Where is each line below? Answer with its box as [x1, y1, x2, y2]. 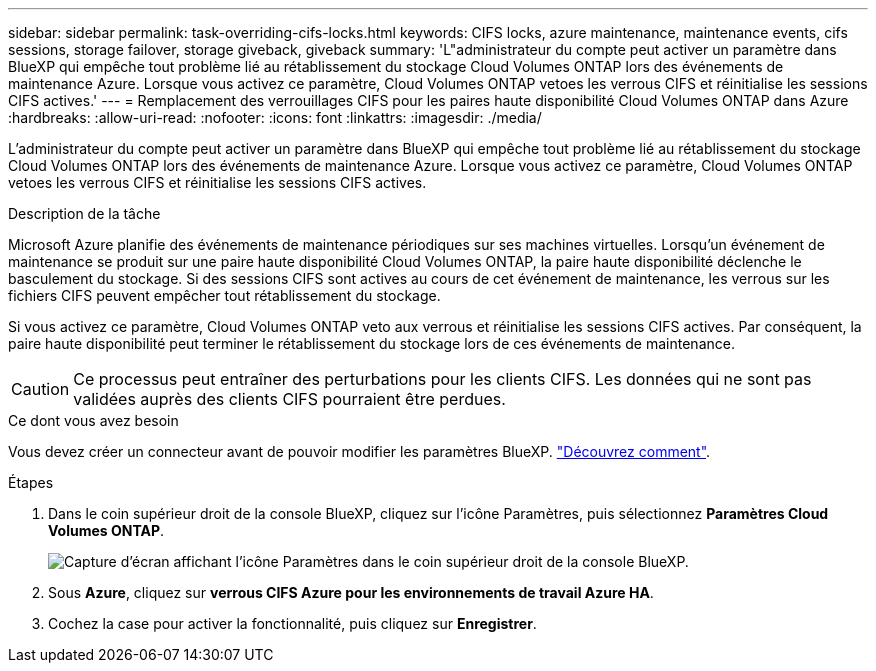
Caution [11, 379, 70, 399]
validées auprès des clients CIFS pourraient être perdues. [73, 389, 506, 409]
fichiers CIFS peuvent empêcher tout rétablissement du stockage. [8, 287, 441, 304]
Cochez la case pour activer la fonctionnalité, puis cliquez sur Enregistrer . [48, 615, 537, 632]
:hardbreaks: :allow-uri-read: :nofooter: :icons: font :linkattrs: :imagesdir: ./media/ [8, 109, 542, 126]
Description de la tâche [8, 205, 161, 222]
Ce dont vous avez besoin [8, 412, 179, 429]
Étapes [8, 474, 54, 491]
